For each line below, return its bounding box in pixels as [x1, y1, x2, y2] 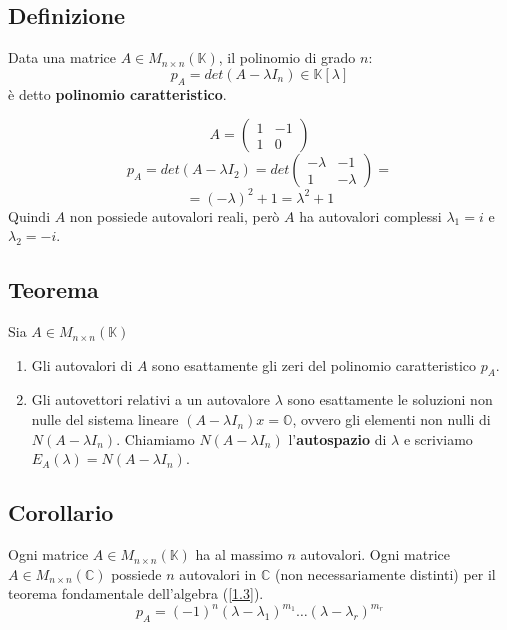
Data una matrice [8, 47, 116, 68]
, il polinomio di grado [218, 47, 356, 68]
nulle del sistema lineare [31, 409, 179, 430]
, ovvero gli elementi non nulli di [292, 409, 491, 430]
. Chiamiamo [116, 428, 195, 449]
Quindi [8, 205, 51, 226]
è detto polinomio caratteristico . [8, 83, 227, 104]
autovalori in [179, 563, 257, 584]
